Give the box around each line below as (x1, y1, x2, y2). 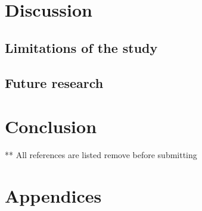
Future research (5, 73, 104, 92)
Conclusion (5, 114, 97, 138)
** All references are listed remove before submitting (5, 149, 197, 161)
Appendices (5, 183, 102, 207)
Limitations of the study (5, 38, 158, 56)
